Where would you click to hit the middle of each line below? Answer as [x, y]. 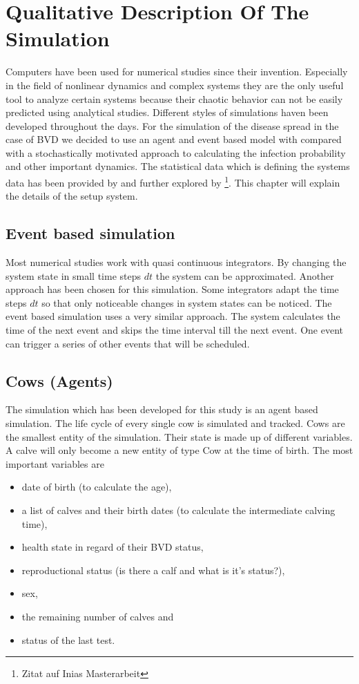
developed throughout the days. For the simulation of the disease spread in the [172, 125]
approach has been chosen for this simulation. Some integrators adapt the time [172, 289]
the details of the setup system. [72, 196]
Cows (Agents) [59, 380]
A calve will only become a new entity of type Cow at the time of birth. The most [179, 450]
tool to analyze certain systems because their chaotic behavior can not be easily [174, 98]
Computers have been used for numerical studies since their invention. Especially [177, 72]
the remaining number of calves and [98, 616]
